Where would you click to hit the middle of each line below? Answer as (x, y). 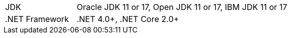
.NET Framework (37, 19)
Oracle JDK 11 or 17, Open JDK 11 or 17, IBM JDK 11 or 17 (182, 7)
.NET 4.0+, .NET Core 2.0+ (128, 19)
